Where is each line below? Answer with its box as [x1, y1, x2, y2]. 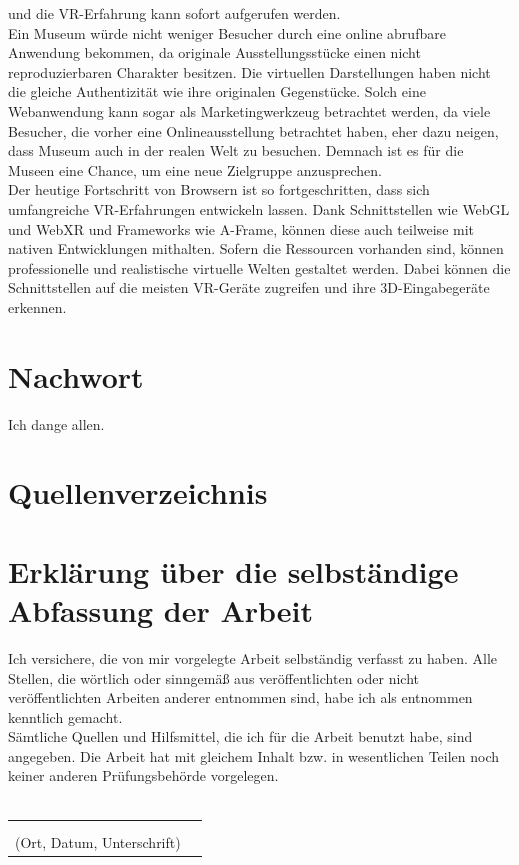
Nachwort [8, 355, 144, 396]
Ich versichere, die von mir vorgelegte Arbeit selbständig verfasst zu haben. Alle [8, 647, 498, 668]
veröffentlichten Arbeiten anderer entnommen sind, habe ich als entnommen [8, 687, 473, 708]
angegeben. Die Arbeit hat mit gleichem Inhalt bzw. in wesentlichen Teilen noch [8, 745, 500, 766]
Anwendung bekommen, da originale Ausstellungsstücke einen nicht [8, 42, 421, 63]
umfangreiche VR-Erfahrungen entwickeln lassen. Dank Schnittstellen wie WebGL [8, 198, 510, 219]
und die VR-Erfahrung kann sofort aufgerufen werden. [8, 3, 341, 23]
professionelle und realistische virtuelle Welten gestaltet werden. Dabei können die [8, 257, 511, 278]
